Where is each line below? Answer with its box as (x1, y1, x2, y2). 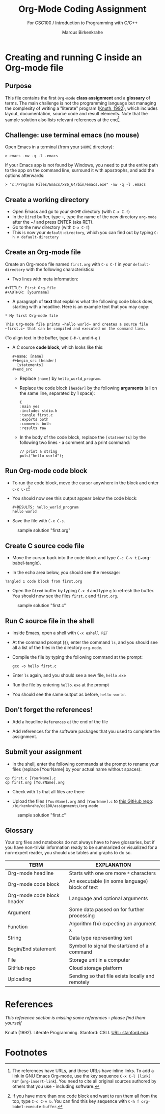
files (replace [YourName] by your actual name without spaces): (12, 766, 142, 772)
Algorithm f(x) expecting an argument (69, 920, 156, 927)
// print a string (19, 449, 57, 454)
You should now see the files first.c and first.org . (12, 593, 119, 599)
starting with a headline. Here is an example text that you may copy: (12, 304, 150, 309)
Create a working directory (5, 196, 89, 204)
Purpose (5, 82, 32, 90)
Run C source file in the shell (5, 617, 94, 625)
